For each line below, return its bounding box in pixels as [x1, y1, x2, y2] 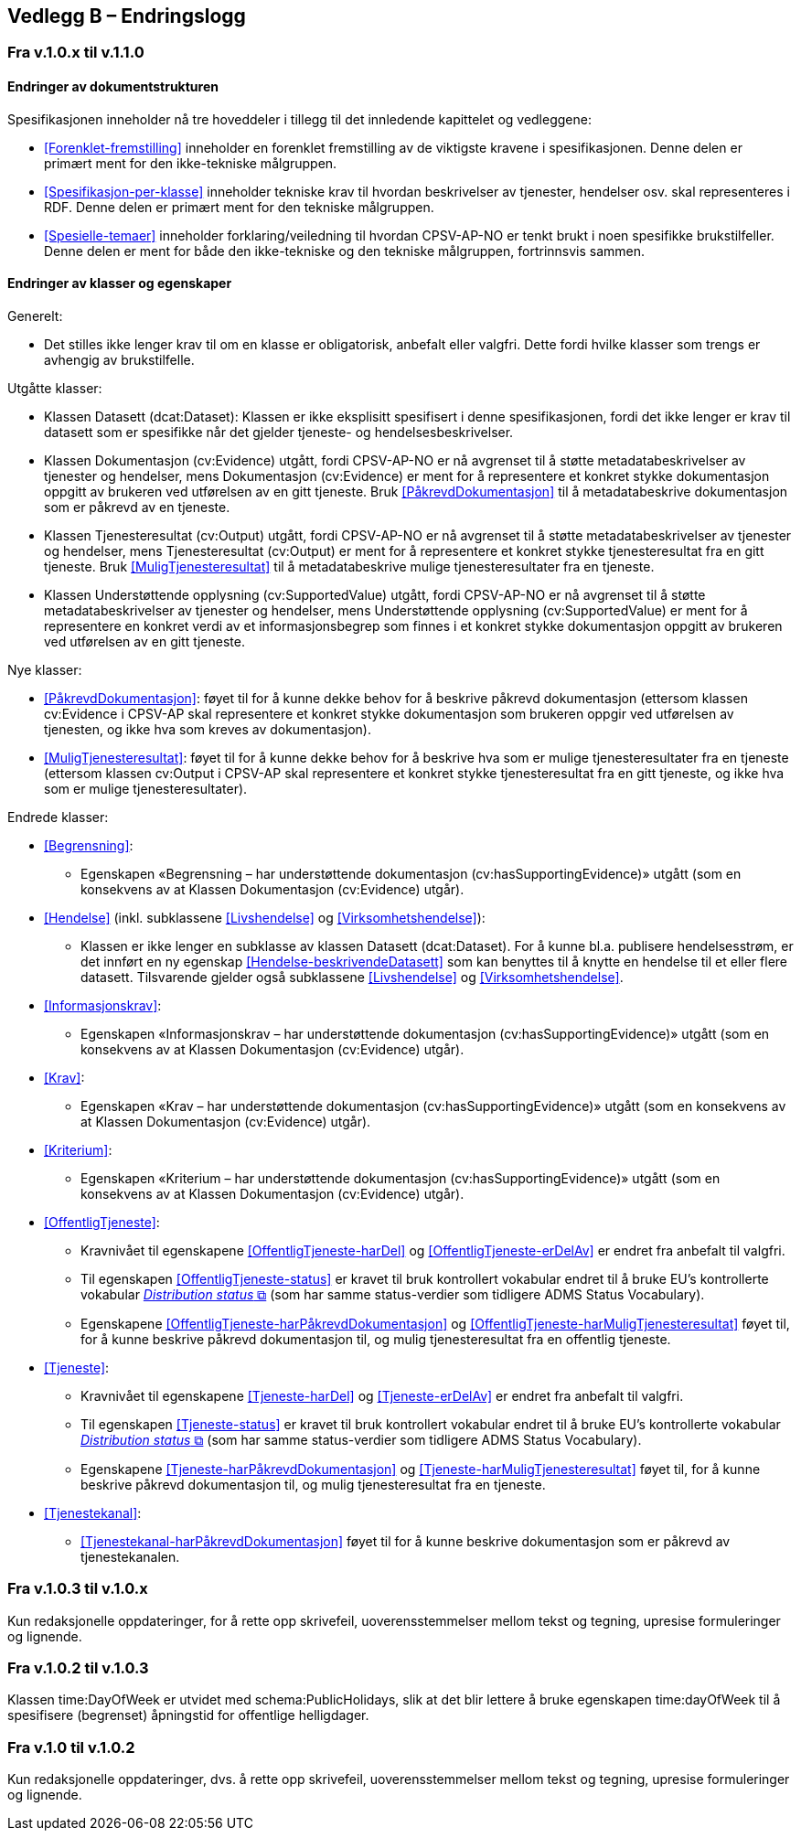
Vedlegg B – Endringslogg [7, 5, 246, 27]
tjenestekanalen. [80, 1548, 180, 1565]
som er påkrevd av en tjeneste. [44, 498, 230, 515]
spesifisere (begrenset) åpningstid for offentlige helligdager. [7, 1707, 369, 1724]
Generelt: [7, 307, 63, 324]
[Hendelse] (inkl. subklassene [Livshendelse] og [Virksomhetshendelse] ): [44, 909, 486, 925]
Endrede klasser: [7, 808, 109, 825]
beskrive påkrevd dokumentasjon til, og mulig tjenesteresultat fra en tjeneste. [80, 1476, 546, 1492]
